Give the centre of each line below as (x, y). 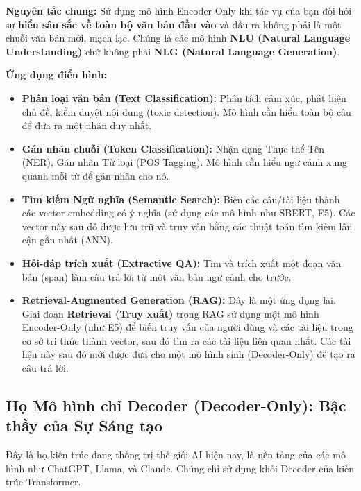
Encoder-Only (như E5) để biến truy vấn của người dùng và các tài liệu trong (187, 327)
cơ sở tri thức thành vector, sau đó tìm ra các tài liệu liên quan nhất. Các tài (186, 340)
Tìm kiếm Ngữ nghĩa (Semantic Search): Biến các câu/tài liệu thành (181, 199)
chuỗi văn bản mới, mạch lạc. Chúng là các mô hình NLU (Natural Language (178, 38)
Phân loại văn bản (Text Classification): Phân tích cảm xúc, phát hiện (184, 97)
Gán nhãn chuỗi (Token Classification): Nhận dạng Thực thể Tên (173, 148)
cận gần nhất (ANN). (67, 240)
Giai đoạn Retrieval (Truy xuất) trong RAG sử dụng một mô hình (170, 313)
